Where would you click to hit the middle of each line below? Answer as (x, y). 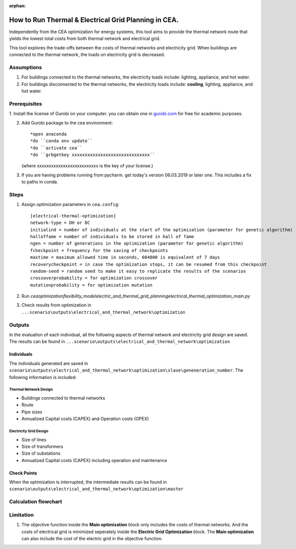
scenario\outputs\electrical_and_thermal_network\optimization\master (96, 489)
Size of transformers (42, 446)
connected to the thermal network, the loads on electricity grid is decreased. (87, 55)
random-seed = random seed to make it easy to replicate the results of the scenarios (138, 271)
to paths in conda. (40, 182)
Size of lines (34, 439)
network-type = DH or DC (60, 223)
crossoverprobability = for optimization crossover (94, 278)
